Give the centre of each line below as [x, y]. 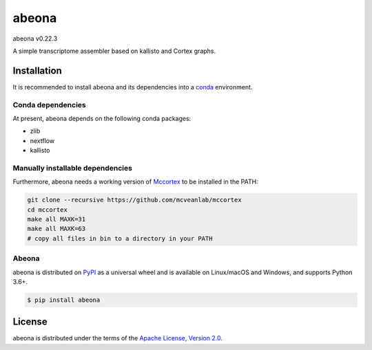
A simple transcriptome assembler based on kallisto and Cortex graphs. [114, 51]
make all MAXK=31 [56, 219]
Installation [37, 70]
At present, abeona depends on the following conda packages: [102, 118]
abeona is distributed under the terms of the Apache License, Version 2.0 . [118, 338]
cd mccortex [48, 209]
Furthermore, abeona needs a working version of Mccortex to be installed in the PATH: [135, 182]
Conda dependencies [49, 105]
